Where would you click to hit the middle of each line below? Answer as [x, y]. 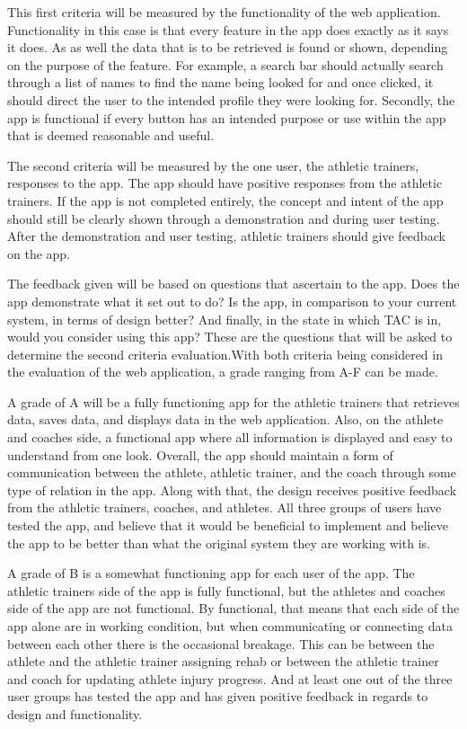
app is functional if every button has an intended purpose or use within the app [227, 117]
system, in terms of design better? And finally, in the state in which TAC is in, [225, 319]
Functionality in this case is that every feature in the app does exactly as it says [228, 29]
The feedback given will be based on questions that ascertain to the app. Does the [233, 284]
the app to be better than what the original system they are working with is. [219, 542]
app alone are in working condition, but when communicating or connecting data [230, 626]
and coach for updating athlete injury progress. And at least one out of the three [230, 678]
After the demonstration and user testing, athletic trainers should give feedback [226, 236]
